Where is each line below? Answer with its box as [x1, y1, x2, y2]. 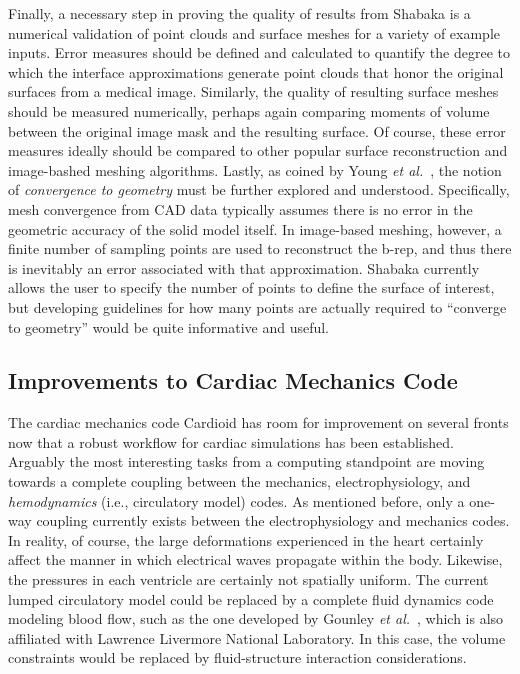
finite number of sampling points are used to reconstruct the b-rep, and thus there [8, 238, 512, 259]
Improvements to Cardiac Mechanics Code [8, 365, 458, 396]
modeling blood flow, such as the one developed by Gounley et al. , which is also [8, 608, 504, 629]
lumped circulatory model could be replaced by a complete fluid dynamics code [8, 588, 494, 609]
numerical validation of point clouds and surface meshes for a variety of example [8, 22, 501, 43]
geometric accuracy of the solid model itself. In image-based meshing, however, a [8, 218, 502, 239]
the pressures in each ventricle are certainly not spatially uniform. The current [8, 569, 489, 590]
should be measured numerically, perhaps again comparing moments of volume [8, 100, 490, 121]
